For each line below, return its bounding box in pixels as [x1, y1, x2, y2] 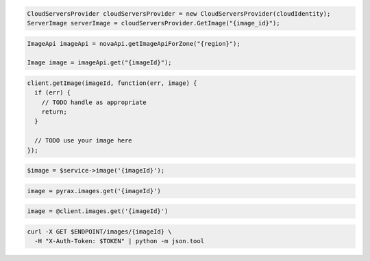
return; [41, 108, 68, 116]
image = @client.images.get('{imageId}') [27, 208, 169, 215]
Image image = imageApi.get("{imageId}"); [27, 59, 172, 66]
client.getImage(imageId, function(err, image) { [27, 79, 197, 87]
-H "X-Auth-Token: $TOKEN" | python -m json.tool [34, 237, 205, 245]
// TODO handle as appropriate [41, 98, 147, 106]
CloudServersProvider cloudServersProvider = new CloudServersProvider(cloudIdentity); [27, 10, 331, 17]
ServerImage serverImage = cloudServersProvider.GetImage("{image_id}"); [27, 19, 280, 27]
